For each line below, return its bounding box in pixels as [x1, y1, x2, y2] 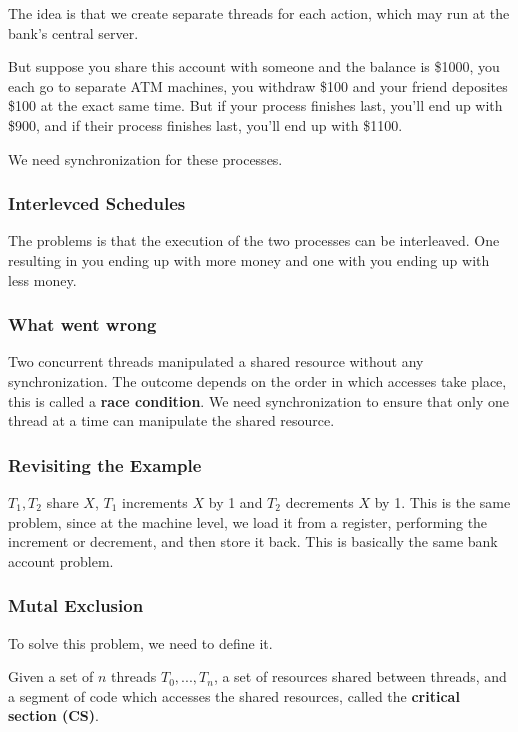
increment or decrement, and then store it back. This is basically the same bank [8, 531, 498, 552]
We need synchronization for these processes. [8, 148, 283, 169]
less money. [8, 269, 77, 290]
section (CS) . [8, 705, 99, 726]
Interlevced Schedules [8, 191, 186, 216]
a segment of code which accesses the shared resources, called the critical [8, 685, 460, 706]
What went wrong [8, 312, 157, 337]
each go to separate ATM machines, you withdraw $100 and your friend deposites [8, 75, 508, 96]
